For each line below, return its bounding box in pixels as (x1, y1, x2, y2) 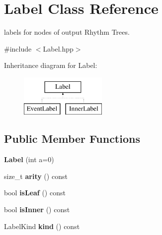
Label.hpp (43, 43, 74, 54)
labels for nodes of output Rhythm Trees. (4, 27, 130, 37)
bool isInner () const (4, 204, 70, 215)
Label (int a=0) (4, 154, 54, 165)
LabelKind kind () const (4, 221, 80, 231)
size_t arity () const (4, 171, 68, 181)
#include (4, 43, 32, 54)
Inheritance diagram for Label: (4, 60, 97, 70)
